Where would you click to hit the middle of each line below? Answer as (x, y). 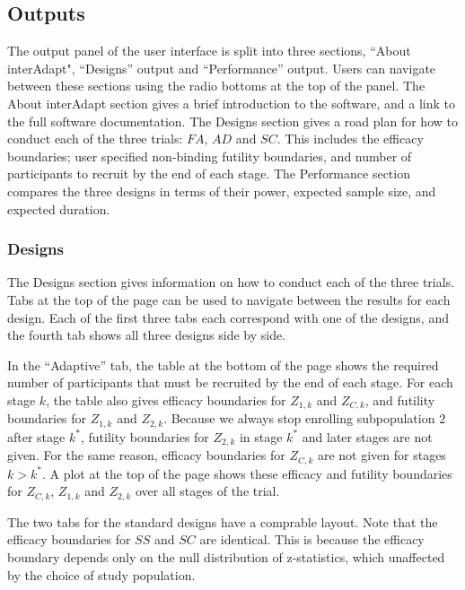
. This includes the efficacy (350, 139)
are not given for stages (382, 455)
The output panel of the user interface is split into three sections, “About (209, 51)
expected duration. (59, 208)
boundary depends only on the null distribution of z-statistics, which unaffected (226, 556)
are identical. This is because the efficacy (312, 539)
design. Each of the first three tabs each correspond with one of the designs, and (228, 317)
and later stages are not (367, 436)
